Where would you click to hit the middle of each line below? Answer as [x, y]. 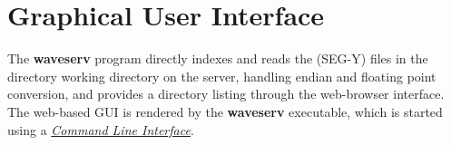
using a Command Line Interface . [101, 129]
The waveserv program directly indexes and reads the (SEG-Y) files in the [218, 58]
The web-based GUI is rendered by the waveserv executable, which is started [225, 111]
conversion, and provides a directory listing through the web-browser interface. [226, 94]
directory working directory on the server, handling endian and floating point [222, 76]
